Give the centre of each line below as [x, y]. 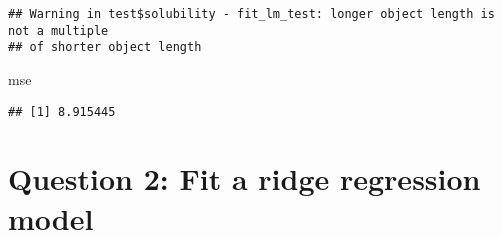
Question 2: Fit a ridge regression [244, 178]
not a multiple [58, 30]
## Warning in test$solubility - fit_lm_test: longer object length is [251, 14]
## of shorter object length [105, 47]
